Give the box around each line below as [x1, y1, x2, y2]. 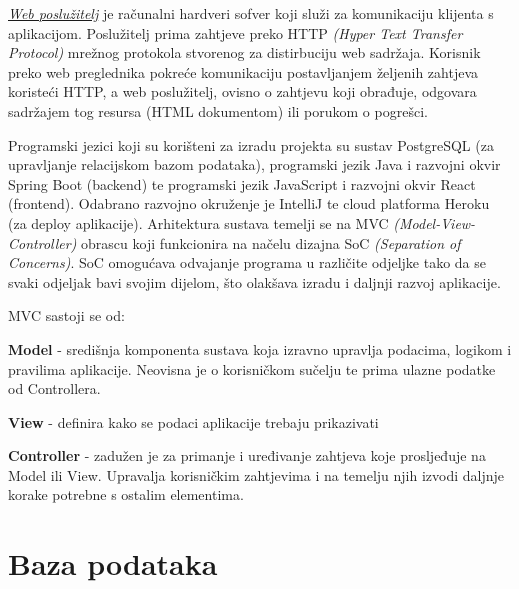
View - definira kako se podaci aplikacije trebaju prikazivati [8, 411, 379, 432]
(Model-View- [393, 212, 476, 233]
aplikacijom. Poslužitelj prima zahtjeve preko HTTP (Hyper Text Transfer [8, 22, 463, 43]
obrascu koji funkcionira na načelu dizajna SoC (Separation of [81, 232, 461, 253]
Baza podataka [8, 543, 218, 584]
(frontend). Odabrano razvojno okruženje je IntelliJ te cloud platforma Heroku [8, 193, 490, 214]
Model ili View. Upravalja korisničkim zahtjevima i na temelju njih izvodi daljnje [8, 464, 505, 485]
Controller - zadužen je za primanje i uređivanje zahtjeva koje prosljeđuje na [8, 445, 486, 466]
